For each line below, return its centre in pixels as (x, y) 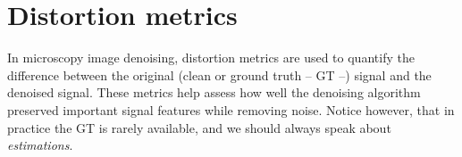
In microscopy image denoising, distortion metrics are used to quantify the (211, 58)
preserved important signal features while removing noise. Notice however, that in (231, 109)
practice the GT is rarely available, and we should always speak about (199, 127)
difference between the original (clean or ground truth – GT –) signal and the (219, 74)
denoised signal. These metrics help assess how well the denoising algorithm (214, 92)
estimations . (40, 145)
